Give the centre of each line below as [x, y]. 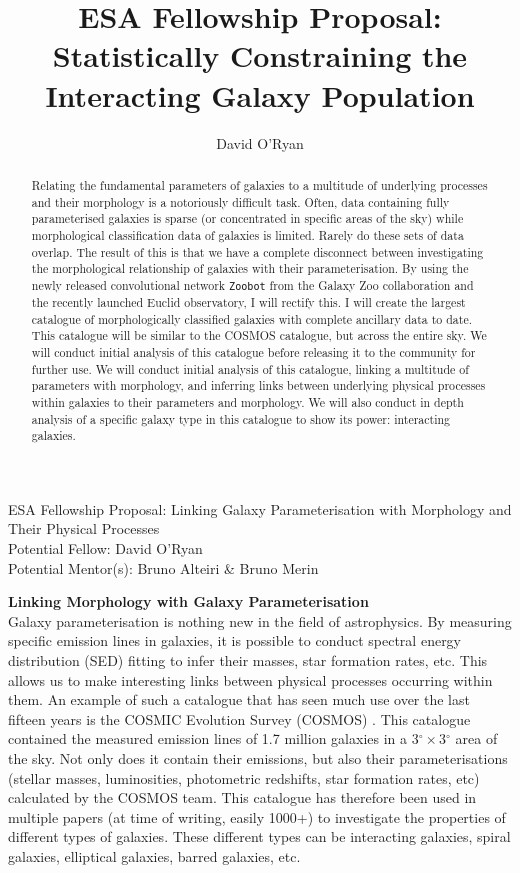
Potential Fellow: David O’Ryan [105, 548]
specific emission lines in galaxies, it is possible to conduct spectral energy [235, 640]
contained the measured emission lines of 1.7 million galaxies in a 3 [213, 738]
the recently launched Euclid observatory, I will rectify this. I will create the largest [248, 301]
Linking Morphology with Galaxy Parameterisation [188, 601]
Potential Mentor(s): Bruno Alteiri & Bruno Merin [163, 567]
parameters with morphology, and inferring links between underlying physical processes [258, 385]
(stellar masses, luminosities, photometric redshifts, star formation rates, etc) [244, 777]
